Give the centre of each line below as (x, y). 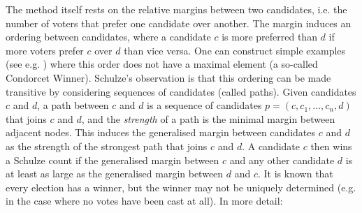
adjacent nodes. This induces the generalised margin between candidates (161, 132)
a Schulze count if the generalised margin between (113, 160)
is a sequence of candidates (204, 105)
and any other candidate (282, 160)
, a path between (73, 105)
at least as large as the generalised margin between (115, 174)
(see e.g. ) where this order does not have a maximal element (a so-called (162, 64)
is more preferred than (269, 37)
